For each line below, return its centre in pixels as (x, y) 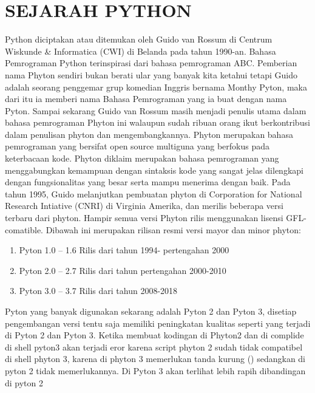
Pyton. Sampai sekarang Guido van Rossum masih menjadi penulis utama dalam (156, 110)
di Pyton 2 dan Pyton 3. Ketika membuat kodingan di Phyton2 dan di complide (154, 335)
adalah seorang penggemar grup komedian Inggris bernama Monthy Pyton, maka (156, 87)
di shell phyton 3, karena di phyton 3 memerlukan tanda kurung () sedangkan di (155, 359)
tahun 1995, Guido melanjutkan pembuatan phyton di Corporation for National (154, 193)
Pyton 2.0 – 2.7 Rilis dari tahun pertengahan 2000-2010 (123, 270)
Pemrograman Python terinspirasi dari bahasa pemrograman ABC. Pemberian (151, 63)
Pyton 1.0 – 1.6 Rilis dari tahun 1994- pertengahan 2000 (124, 250)
